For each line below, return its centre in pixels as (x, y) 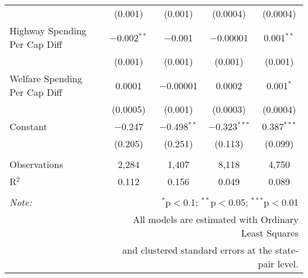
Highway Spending (48, 30)
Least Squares (270, 233)
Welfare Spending (46, 78)
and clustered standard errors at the (197, 250)
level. (288, 264)
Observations (36, 164)
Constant (28, 126)
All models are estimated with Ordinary (216, 219)
